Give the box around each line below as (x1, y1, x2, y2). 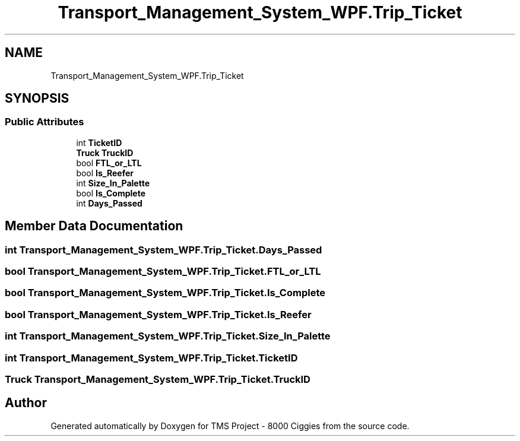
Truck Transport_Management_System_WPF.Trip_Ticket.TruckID (5, 373, 310, 385)
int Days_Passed (76, 198, 142, 208)
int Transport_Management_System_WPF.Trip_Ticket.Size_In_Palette (5, 330, 331, 342)
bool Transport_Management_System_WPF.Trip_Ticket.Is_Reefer (5, 308, 312, 321)
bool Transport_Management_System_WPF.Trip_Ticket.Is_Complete (5, 287, 325, 299)
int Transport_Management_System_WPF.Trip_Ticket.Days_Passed (5, 243, 322, 256)
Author (5, 395, 47, 411)
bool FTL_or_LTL (76, 157, 142, 168)
